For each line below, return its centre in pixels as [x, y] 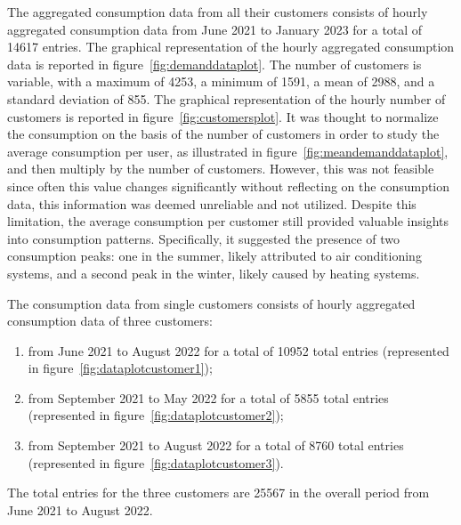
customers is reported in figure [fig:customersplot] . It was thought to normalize [223, 116]
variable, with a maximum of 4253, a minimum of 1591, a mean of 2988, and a [221, 81]
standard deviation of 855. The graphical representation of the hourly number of [226, 98]
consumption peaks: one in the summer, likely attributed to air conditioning [214, 256]
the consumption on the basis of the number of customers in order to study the [223, 134]
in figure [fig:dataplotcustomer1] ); [120, 368]
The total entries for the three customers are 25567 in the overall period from [218, 493]
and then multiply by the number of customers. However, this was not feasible [221, 169]
